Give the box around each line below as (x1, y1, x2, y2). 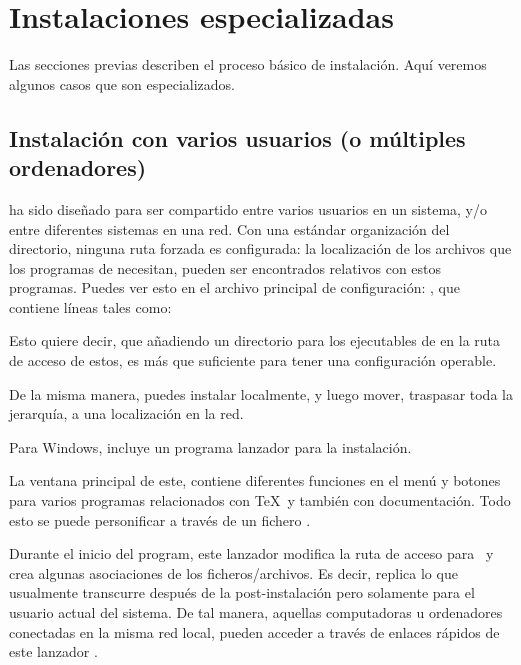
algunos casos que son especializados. (9, 73, 235, 94)
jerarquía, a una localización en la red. (9, 403, 244, 424)
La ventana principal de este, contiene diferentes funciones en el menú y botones (9, 470, 501, 491)
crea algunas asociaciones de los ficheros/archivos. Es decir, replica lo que (9, 562, 458, 583)
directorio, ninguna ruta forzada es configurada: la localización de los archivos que (9, 238, 512, 259)
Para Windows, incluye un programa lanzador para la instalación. (9, 436, 412, 457)
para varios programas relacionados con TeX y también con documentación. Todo (9, 490, 511, 511)
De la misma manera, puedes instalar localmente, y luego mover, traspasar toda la (9, 383, 513, 404)
